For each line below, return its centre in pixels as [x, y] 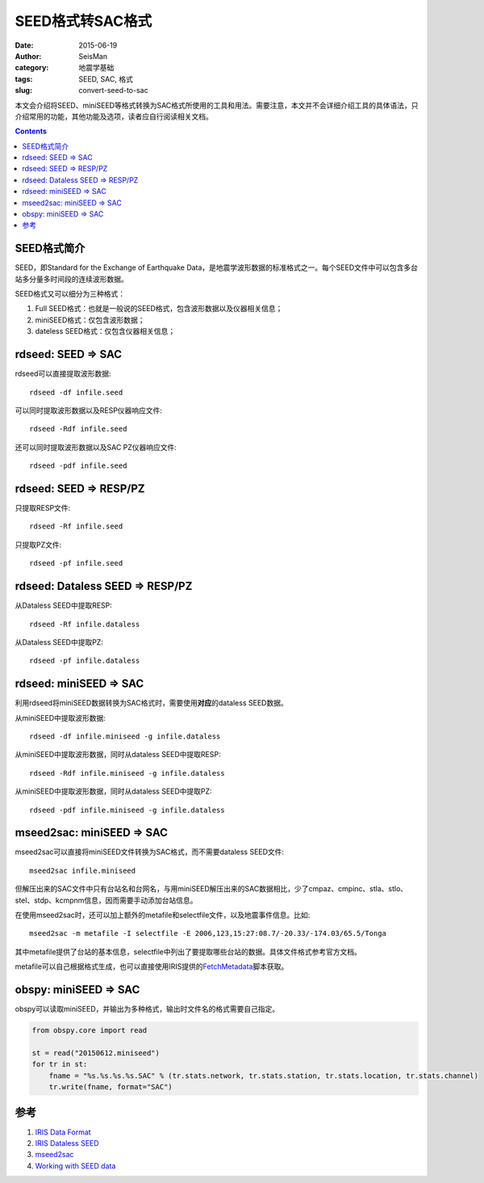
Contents [31, 131]
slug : [23, 91]
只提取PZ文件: [38, 545]
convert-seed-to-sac [113, 91]
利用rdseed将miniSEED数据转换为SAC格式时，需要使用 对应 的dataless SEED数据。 [151, 703]
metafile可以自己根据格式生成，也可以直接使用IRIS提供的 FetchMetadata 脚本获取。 [152, 966]
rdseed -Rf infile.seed [76, 526]
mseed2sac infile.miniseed [83, 870]
